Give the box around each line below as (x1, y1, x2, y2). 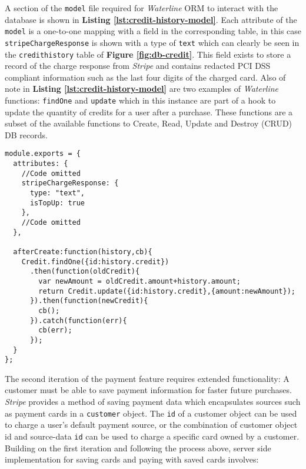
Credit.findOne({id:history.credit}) (21, 257, 169, 266)
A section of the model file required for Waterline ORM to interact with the (5, 2, 278, 14)
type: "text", (29, 189, 85, 198)
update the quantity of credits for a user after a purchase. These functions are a (5, 105, 293, 118)
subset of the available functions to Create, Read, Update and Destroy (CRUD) (5, 117, 292, 129)
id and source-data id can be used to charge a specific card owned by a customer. (5, 430, 300, 442)
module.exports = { (5, 149, 81, 158)
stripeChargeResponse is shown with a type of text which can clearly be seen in (5, 36, 300, 48)
